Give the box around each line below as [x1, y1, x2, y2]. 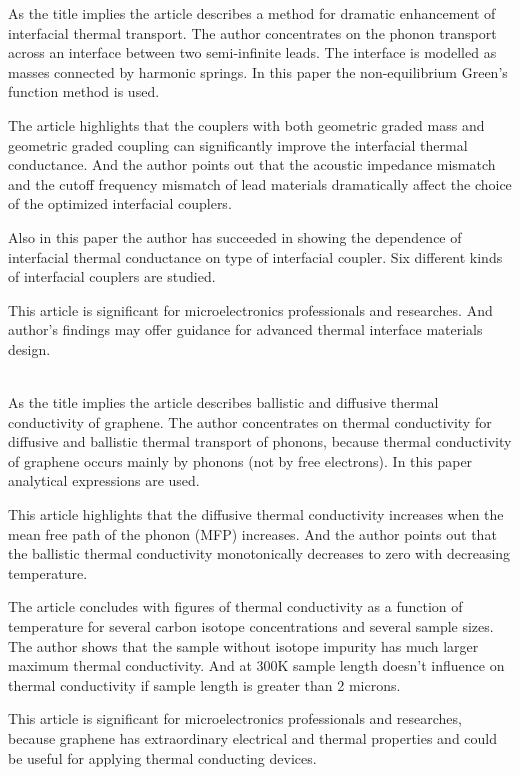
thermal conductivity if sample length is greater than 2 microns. [8, 674, 401, 695]
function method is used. [8, 81, 160, 102]
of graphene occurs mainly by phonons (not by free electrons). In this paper [8, 450, 473, 471]
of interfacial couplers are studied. [8, 266, 216, 287]
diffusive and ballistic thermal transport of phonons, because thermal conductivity [8, 431, 512, 452]
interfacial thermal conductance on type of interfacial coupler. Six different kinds [8, 246, 503, 267]
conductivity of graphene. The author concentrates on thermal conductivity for [8, 411, 492, 432]
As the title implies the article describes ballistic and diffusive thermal [8, 392, 439, 413]
